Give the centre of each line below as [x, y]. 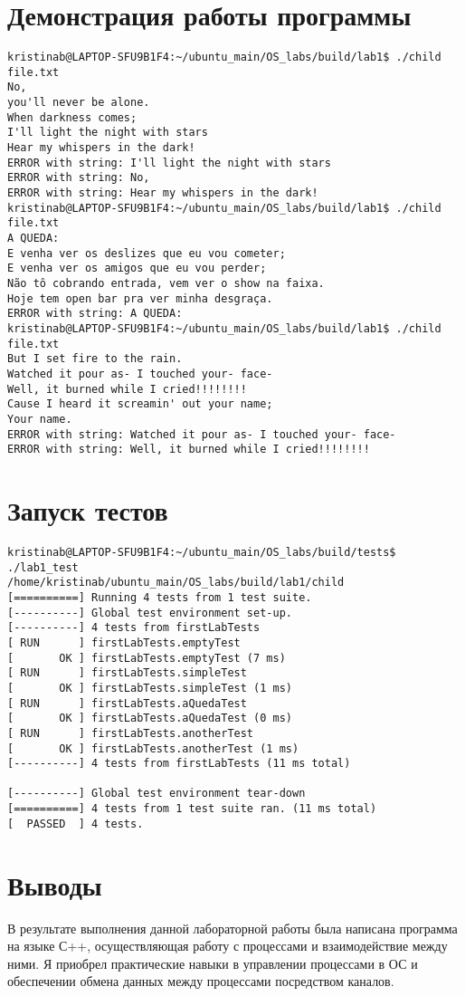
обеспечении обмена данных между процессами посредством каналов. [201, 981]
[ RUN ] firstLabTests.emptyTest [124, 642]
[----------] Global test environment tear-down [157, 794]
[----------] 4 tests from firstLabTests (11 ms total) [179, 764]
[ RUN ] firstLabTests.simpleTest [127, 673]
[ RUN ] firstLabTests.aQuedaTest [127, 703]
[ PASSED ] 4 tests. [76, 824]
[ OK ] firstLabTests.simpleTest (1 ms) [150, 688]
